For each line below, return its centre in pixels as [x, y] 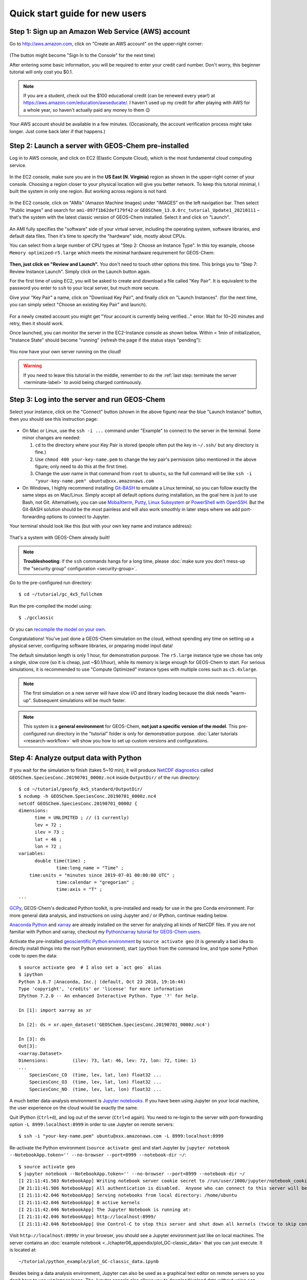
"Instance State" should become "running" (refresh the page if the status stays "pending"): [105, 340]
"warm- [238, 693]
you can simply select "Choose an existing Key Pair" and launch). [78, 305]
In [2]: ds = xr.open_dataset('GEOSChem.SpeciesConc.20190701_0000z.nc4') [114, 1025]
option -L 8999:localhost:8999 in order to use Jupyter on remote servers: [92, 1124]
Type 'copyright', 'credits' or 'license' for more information [101, 989]
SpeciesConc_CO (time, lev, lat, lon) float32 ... [95, 1075]
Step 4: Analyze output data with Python [75, 758]
